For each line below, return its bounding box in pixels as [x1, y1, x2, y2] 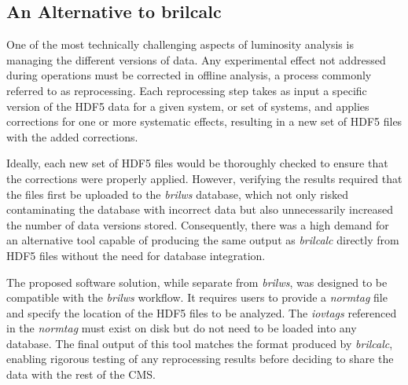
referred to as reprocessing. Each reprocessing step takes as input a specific [6, 82, 367, 98]
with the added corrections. [6, 128, 138, 145]
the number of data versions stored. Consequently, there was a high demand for [6, 216, 389, 233]
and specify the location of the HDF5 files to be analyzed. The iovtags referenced [6, 304, 397, 321]
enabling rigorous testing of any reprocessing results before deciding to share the [6, 350, 394, 367]
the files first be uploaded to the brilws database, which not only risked [6, 185, 349, 202]
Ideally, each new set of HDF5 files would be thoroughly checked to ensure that [6, 155, 388, 171]
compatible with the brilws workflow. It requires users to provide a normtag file [6, 289, 388, 306]
